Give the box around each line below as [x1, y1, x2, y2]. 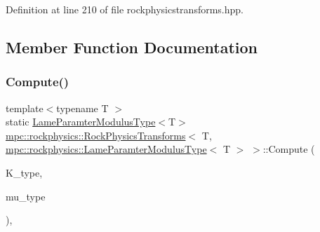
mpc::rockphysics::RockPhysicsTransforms [6, 128, 186, 142]
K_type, [6, 165, 43, 179]
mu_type [6, 189, 46, 203]
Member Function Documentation [6, 36, 258, 57]
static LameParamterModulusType [6, 114, 156, 129]
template [6, 100, 44, 115]
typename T [56, 100, 109, 115]
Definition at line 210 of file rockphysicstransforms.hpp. [6, 2, 244, 16]
